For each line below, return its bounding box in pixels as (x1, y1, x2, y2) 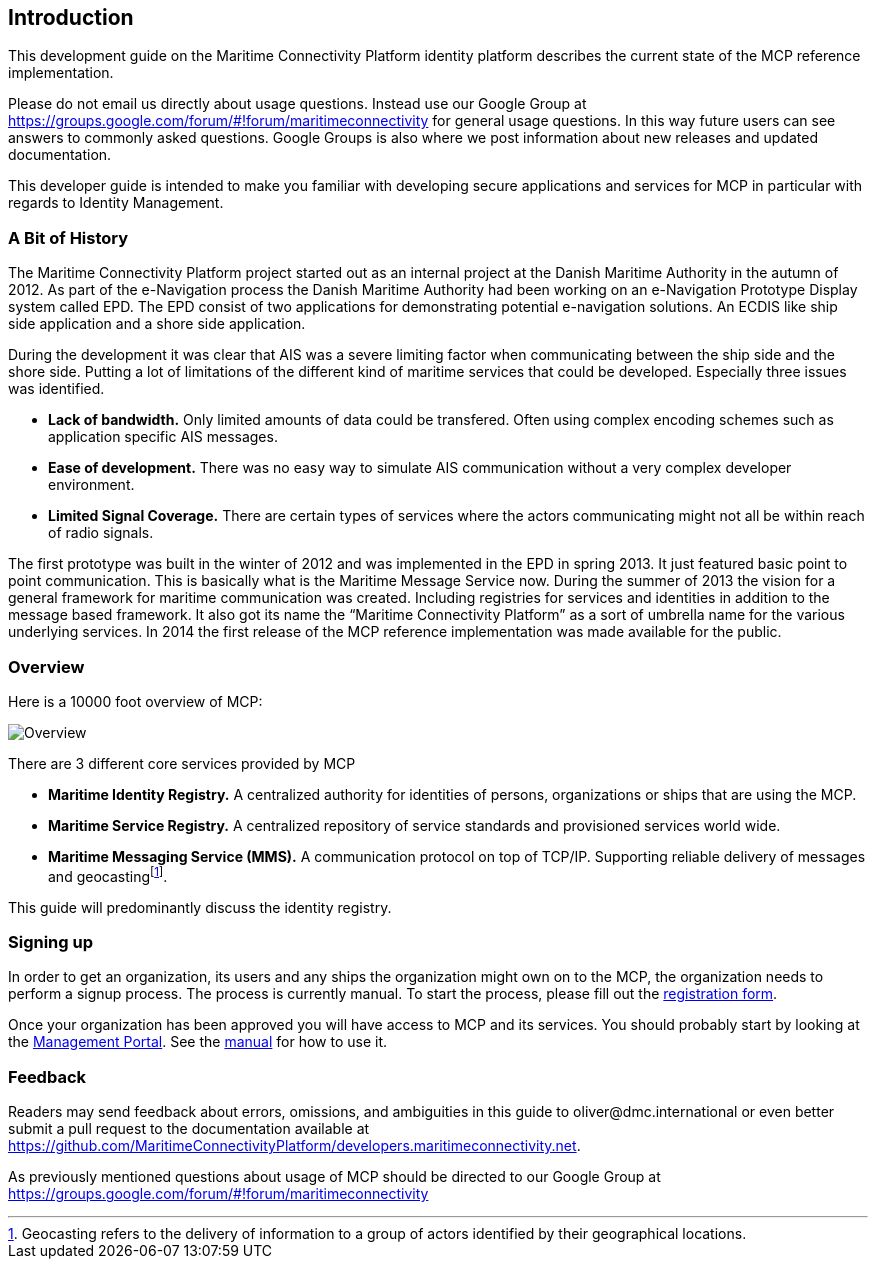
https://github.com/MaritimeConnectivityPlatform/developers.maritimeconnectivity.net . (8, 1137, 581, 1155)
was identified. (8, 380, 105, 398)
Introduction (8, 5, 134, 30)
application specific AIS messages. (48, 428, 278, 446)
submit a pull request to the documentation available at (8, 1120, 370, 1138)
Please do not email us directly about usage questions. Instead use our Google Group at (8, 95, 587, 113)
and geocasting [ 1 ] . (48, 864, 168, 885)
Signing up (8, 931, 93, 952)
